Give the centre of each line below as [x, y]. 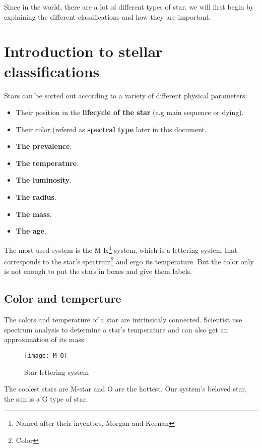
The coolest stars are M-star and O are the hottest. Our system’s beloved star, [125, 389]
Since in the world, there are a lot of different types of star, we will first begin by [129, 7]
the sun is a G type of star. [46, 398]
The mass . [34, 214]
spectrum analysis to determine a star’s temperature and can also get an [116, 329]
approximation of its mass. [45, 339]
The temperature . [47, 163]
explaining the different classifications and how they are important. [108, 16]
